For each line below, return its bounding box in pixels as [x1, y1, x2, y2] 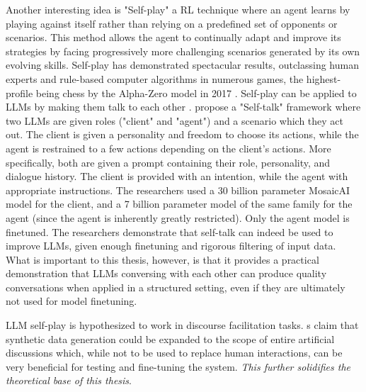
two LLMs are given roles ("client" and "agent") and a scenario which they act [6, 113, 344, 128]
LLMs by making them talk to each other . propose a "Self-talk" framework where [6, 99, 361, 114]
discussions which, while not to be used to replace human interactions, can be [6, 345, 343, 360]
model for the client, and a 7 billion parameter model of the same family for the [6, 196, 353, 211]
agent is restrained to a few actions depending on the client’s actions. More [6, 140, 331, 155]
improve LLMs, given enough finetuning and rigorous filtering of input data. [6, 238, 336, 253]
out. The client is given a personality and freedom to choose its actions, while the [6, 127, 359, 142]
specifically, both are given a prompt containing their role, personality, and [6, 155, 331, 169]
